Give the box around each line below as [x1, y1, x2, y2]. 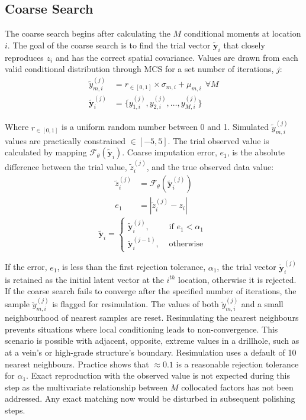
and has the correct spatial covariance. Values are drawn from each [55, 51, 298, 63]
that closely [223, 38, 265, 51]
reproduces [5, 51, 44, 63]
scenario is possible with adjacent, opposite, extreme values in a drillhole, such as [5, 334, 299, 347]
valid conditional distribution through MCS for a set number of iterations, [5, 63, 274, 75]
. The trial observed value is [168, 134, 269, 146]
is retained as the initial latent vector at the [5, 273, 164, 285]
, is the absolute [227, 146, 285, 158]
